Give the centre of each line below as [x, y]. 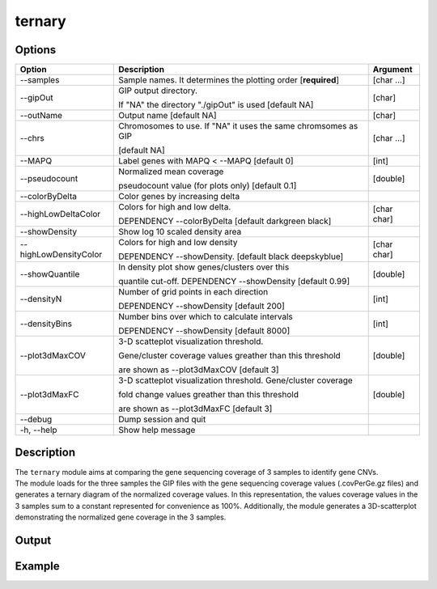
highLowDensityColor [61, 255]
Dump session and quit [162, 419]
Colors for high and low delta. [175, 207]
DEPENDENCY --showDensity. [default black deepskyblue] [231, 256]
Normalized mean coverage [171, 172]
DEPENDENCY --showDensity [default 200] [202, 306]
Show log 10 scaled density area [180, 232]
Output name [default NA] [168, 116]
